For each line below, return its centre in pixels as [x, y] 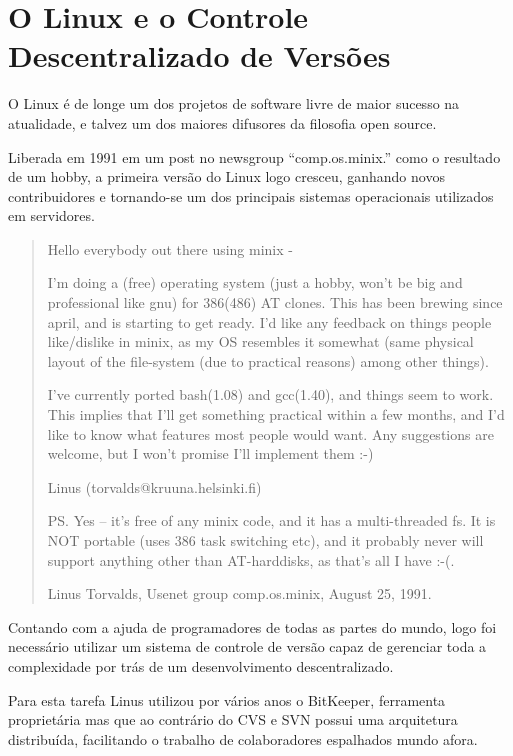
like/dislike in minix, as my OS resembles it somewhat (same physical [260, 341]
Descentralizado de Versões [199, 55]
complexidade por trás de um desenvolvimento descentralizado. [201, 665]
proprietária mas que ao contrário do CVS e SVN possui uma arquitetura [233, 719]
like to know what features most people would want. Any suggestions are [270, 433]
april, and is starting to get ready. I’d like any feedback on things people [269, 321]
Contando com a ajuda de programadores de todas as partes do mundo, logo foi [252, 626]
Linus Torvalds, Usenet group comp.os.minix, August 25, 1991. [239, 593]
